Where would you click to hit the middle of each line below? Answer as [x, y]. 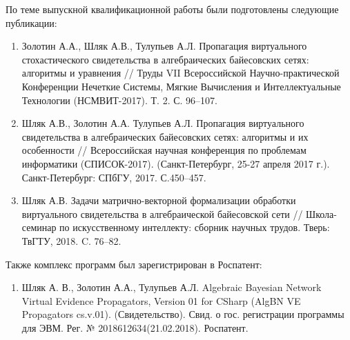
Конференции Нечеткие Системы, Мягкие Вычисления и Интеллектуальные [181, 86]
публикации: [31, 22]
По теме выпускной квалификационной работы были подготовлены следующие [172, 9]
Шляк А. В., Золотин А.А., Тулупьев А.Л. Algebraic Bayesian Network [172, 287]
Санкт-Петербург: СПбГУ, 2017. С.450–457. [114, 177]
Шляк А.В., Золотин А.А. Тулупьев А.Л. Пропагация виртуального [163, 123]
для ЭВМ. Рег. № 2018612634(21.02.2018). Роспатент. [135, 327]
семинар [39, 227]
